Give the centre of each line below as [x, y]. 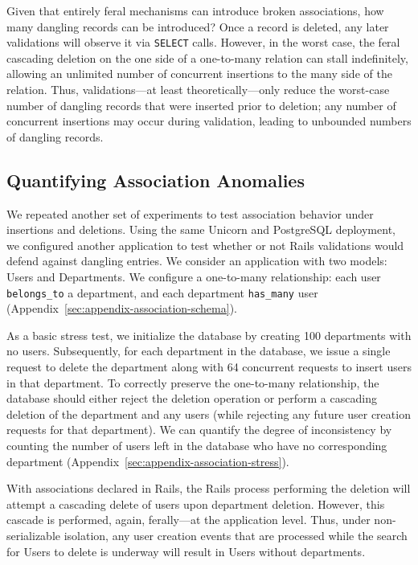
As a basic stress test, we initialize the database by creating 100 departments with [209, 335]
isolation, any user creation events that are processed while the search [236, 535]
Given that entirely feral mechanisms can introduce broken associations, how [195, 10]
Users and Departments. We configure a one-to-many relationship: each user [194, 276]
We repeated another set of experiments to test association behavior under [190, 213]
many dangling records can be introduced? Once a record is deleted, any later [198, 26]
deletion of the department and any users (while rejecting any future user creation [209, 414]
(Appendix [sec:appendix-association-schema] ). [122, 308]
